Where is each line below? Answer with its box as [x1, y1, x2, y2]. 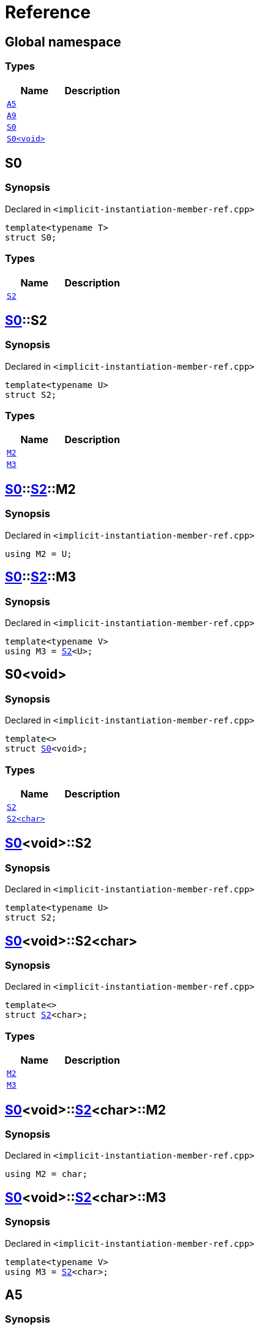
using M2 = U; [5, 548, 72, 559]
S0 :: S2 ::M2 [5, 481, 76, 497]
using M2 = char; [5, 1169, 88, 1179]
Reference [5, 2, 91, 23]
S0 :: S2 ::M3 [5, 569, 77, 585]
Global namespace [5, 34, 121, 50]
